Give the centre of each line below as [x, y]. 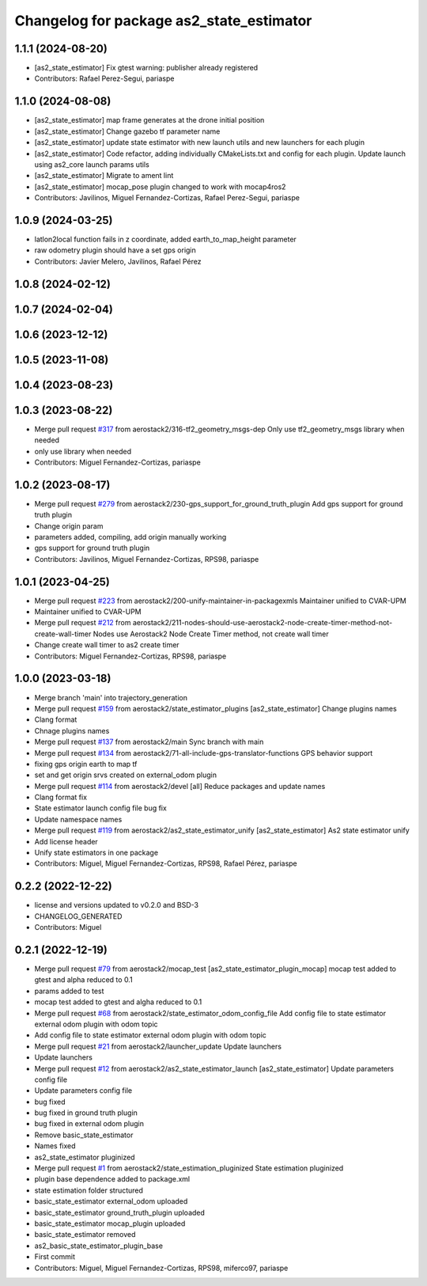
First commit [55, 1257]
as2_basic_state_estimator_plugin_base [99, 1246]
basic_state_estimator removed [85, 1235]
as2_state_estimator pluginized [85, 1157]
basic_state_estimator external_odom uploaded [111, 1201]
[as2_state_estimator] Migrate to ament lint [104, 176]
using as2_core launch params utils [92, 164]
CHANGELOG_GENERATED [78, 916]
